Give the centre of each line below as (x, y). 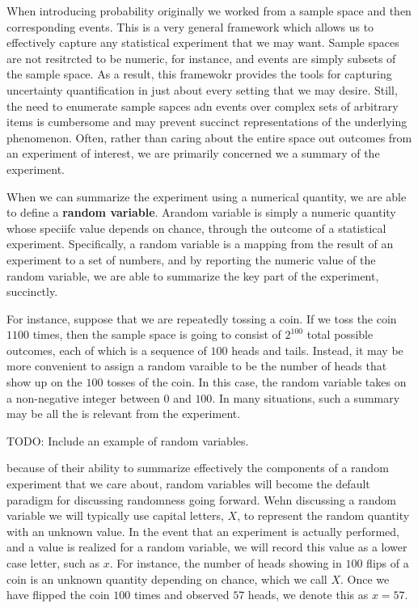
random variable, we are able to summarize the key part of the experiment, (193, 275)
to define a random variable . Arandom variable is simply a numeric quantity (201, 212)
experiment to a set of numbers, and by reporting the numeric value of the (191, 259)
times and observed (182, 595)
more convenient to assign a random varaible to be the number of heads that (197, 366)
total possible (340, 334)
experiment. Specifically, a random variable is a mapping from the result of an (200, 244)
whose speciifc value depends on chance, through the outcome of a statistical (196, 228)
